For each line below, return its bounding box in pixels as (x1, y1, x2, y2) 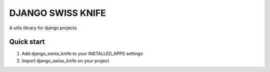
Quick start (9, 38, 45, 46)
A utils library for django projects (9, 25, 77, 31)
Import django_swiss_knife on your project (21, 58, 109, 64)
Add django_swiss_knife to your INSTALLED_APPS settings (21, 51, 143, 57)
